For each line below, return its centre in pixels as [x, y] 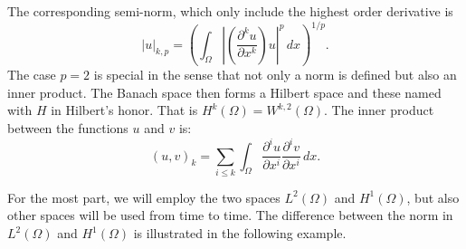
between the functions [68, 127]
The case [32, 75]
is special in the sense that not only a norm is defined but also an [275, 75]
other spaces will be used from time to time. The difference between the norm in [230, 215]
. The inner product [379, 110]
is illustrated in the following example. [240, 233]
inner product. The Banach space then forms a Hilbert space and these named [224, 92]
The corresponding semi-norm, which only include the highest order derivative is [230, 11]
